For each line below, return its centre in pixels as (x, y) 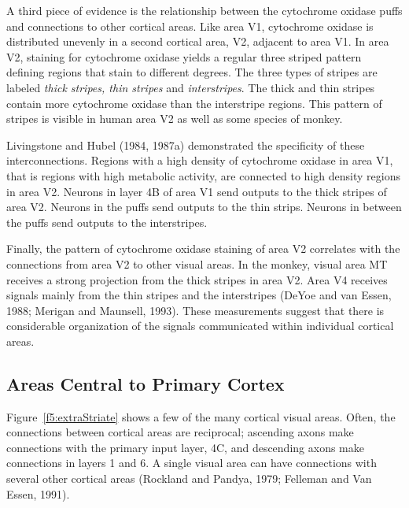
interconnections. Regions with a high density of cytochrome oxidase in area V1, (200, 160)
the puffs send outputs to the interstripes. (107, 222)
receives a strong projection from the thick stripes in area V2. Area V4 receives (197, 279)
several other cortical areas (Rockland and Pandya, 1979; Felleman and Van (189, 478)
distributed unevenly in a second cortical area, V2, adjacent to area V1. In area (198, 41)
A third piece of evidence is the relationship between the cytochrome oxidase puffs (204, 10)
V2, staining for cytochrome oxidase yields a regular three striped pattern (184, 56)
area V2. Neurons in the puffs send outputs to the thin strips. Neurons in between (204, 207)
